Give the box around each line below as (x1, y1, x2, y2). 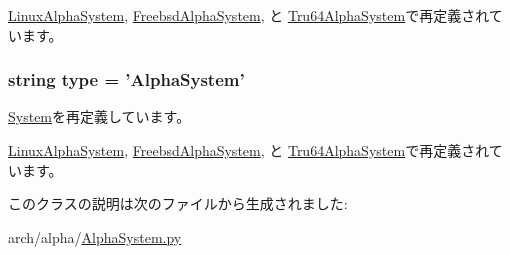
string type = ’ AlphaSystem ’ (8, 67, 245, 92)
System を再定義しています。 (8, 106, 191, 127)
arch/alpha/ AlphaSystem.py (8, 226, 182, 247)
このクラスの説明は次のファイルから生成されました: (8, 193, 348, 214)
